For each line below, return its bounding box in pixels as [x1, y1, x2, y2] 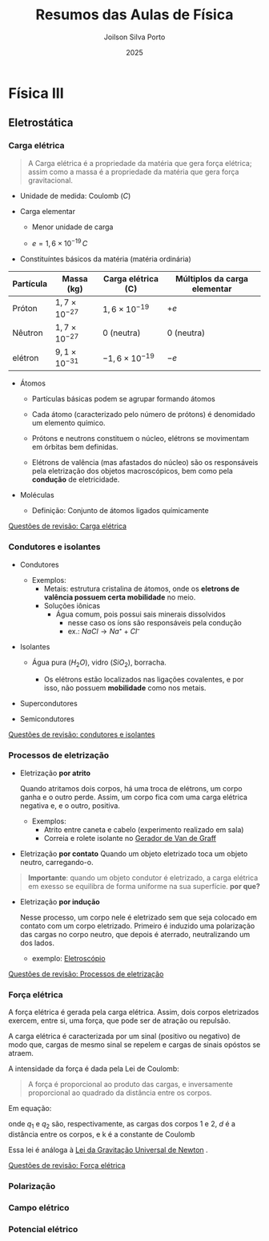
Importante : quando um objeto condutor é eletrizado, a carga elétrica [27, 872, 259, 883]
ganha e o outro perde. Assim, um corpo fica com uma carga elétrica [19, 792, 248, 802]
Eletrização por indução [19, 896, 100, 907]
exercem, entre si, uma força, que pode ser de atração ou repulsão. [8, 1016, 231, 1025]
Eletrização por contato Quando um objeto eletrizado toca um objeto [19, 848, 248, 859]
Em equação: [8, 1103, 52, 1113]
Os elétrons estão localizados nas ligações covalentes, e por [43, 675, 244, 685]
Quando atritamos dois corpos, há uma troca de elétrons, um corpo [19, 783, 243, 793]
